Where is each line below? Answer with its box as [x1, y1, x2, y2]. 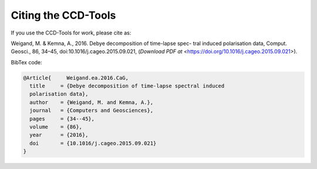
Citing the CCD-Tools [11, 9, 116, 22]
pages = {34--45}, [29, 115, 95, 122]
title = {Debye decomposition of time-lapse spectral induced [29, 82, 225, 89]
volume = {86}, [29, 123, 82, 130]
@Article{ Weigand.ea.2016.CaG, [23, 74, 129, 81]
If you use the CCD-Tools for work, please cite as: [11, 29, 131, 36]
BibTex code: [11, 58, 42, 65]
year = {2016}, [29, 132, 89, 139]
